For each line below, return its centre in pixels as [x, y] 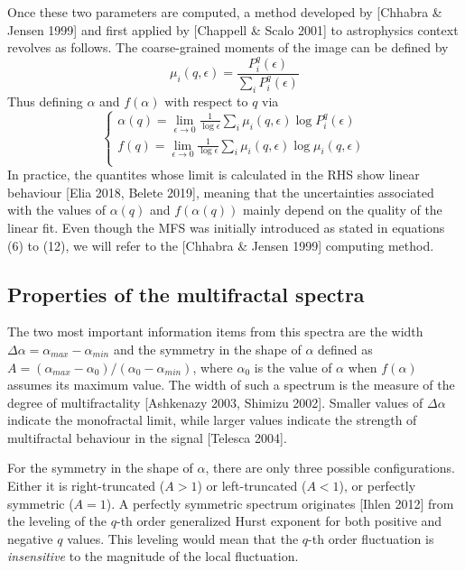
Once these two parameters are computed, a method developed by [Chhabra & [225, 12]
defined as [345, 349]
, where [213, 367]
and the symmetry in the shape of [207, 349]
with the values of [56, 210]
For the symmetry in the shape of [100, 468]
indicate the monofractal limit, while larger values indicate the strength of [212, 420]
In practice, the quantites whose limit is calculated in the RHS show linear [214, 175]
